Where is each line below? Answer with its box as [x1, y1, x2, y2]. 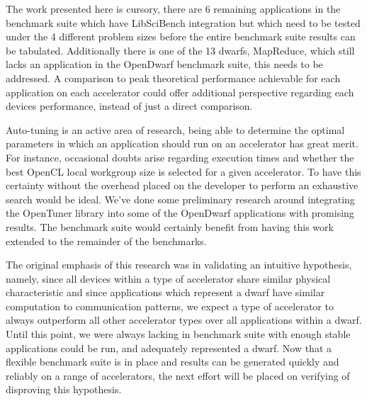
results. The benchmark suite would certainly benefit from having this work [6, 219, 334, 234]
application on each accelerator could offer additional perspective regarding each [6, 84, 354, 99]
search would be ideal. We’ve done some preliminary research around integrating [6, 191, 355, 206]
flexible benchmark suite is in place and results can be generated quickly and [6, 354, 339, 369]
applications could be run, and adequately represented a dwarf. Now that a [6, 340, 332, 355]
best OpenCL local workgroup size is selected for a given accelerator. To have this [6, 164, 361, 179]
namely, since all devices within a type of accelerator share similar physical [6, 271, 331, 286]
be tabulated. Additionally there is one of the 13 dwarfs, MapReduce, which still [6, 43, 355, 57]
